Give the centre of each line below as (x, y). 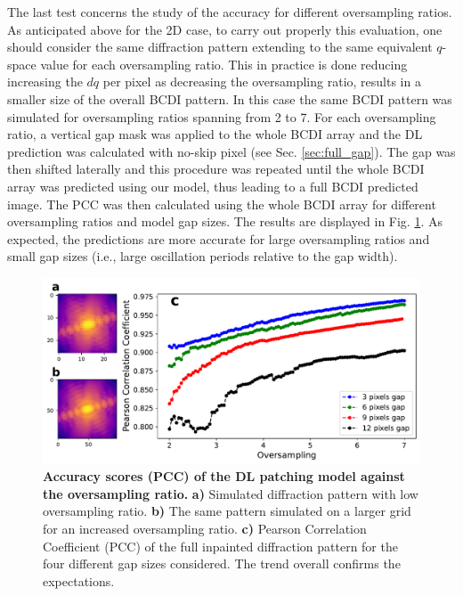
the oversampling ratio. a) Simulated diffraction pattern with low (231, 493)
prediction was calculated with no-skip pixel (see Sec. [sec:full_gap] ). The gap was (231, 151)
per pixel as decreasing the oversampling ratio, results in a (262, 82)
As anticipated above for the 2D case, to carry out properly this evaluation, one (225, 29)
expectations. (79, 580)
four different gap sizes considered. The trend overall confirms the (222, 563)
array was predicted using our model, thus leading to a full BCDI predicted (213, 186)
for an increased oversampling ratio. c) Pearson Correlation (205, 528)
